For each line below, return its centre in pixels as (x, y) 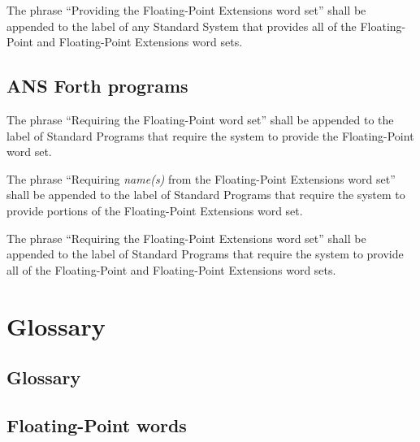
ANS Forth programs (97, 86)
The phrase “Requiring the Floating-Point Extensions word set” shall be (186, 238)
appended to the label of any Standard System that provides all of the (182, 26)
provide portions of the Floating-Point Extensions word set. (155, 210)
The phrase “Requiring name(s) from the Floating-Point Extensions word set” (201, 178)
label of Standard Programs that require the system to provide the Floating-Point (210, 135)
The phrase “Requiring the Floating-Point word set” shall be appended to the (200, 119)
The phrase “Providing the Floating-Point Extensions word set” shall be (186, 10)
